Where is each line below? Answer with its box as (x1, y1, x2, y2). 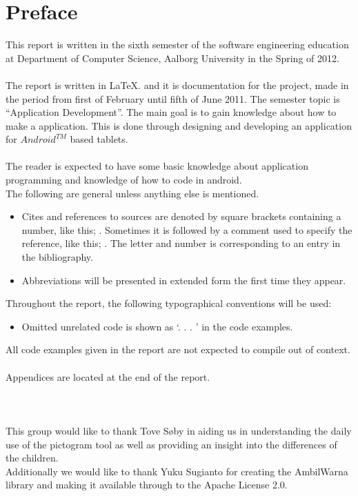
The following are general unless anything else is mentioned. (6, 186, 259, 200)
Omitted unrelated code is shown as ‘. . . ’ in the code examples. (21, 319, 293, 333)
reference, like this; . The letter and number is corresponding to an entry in (21, 236, 341, 250)
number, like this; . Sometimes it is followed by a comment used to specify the (21, 222, 352, 237)
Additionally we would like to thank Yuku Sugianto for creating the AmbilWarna (6, 464, 348, 478)
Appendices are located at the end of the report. (6, 369, 210, 384)
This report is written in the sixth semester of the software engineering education (6, 37, 349, 52)
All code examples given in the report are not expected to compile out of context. (6, 342, 350, 357)
